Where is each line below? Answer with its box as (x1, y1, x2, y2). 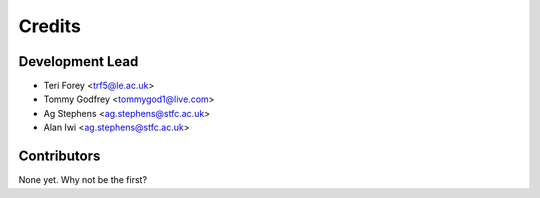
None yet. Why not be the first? (18, 174, 148, 186)
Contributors (18, 148, 101, 165)
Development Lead (18, 53, 139, 70)
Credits (18, 15, 82, 37)
